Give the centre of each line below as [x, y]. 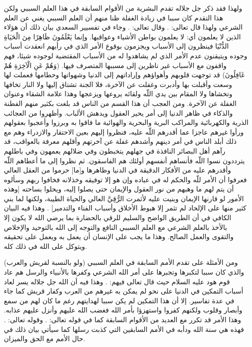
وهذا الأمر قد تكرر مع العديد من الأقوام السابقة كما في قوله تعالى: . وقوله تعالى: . [123, 319]
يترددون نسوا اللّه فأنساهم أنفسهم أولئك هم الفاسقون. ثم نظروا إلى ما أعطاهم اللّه [125, 160]
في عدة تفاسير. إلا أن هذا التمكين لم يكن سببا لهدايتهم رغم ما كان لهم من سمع [119, 300]
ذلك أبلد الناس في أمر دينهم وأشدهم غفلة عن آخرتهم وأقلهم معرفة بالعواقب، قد [120, 141]
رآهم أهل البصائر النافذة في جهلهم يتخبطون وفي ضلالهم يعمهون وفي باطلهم [115, 150]
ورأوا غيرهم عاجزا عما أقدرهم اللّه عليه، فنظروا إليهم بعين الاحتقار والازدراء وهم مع [124, 131]
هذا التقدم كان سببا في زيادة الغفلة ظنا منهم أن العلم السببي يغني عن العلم [114, 17]
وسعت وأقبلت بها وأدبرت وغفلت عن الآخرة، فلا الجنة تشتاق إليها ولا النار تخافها [118, 84]
